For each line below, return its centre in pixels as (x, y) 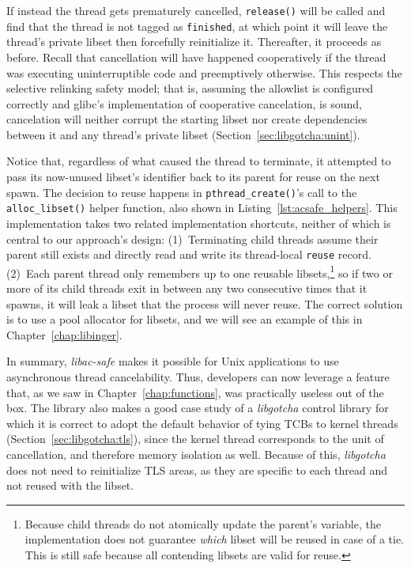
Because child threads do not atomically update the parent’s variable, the (203, 523)
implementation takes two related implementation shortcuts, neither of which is (199, 223)
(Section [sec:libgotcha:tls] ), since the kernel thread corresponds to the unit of (195, 439)
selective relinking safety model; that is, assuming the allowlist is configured (190, 88)
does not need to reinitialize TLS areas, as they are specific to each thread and (197, 470)
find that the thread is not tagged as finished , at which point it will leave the (197, 26)
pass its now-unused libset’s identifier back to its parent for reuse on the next (193, 177)
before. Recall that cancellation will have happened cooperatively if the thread (196, 57)
